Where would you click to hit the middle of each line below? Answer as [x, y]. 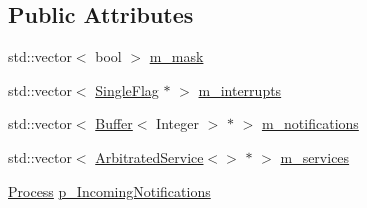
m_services [315, 156]
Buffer [114, 123]
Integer [177, 123]
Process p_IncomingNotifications [109, 190]
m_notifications [310, 123]
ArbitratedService [149, 156]
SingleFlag [127, 89]
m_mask [176, 56]
